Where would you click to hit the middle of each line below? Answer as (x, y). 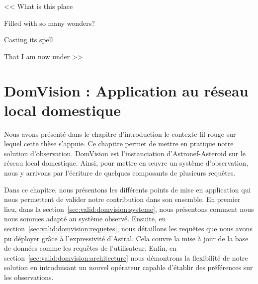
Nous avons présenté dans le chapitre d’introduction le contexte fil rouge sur (120, 134)
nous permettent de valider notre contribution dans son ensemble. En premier (122, 199)
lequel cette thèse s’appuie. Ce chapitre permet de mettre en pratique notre (119, 143)
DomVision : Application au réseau (126, 90)
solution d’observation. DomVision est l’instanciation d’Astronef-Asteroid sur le (125, 153)
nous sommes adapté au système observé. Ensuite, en (85, 219)
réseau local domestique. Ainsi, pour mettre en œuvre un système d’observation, (126, 163)
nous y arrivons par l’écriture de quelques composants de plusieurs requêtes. (120, 173)
